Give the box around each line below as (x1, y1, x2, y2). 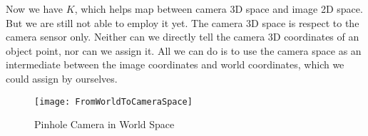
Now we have (6, 1, 63, 16)
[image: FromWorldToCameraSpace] (34, 96, 193, 107)
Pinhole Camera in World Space (34, 117, 175, 132)
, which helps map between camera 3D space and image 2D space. (74, 1, 363, 16)
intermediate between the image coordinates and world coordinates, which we (6, 57, 344, 72)
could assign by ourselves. (6, 70, 118, 85)
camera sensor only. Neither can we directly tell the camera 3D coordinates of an (6, 29, 359, 44)
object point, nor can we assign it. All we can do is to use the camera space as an (6, 43, 362, 58)
